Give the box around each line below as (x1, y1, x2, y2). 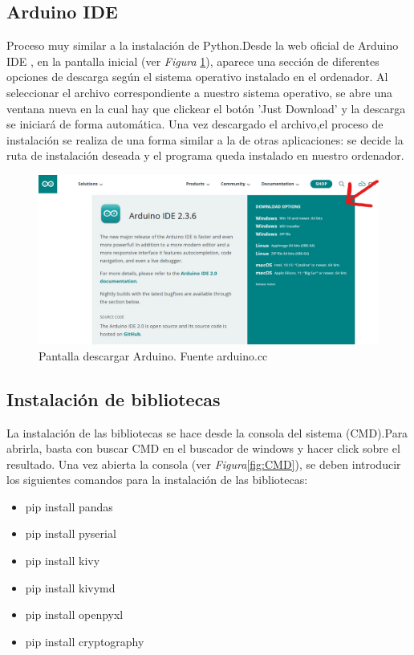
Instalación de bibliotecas (6, 386, 221, 411)
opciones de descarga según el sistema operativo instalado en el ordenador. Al (6, 68, 388, 85)
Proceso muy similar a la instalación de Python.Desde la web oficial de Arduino (6, 37, 399, 54)
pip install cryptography (25, 633, 144, 649)
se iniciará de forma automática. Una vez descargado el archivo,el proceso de (6, 116, 384, 132)
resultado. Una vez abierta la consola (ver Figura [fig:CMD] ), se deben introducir (6, 455, 401, 472)
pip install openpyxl (25, 606, 124, 623)
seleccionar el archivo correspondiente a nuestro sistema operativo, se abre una (6, 83, 392, 100)
